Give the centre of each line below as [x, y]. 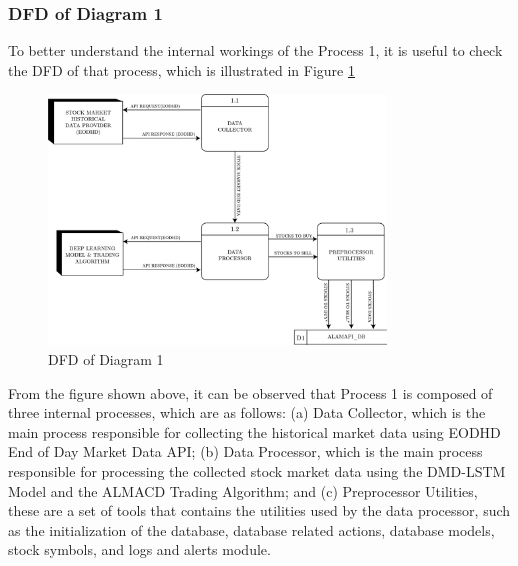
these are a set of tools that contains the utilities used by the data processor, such [259, 510]
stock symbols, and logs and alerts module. [139, 549]
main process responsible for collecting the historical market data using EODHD [254, 431]
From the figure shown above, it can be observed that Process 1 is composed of [250, 392]
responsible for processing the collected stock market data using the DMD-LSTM [257, 471]
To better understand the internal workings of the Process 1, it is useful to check [255, 50]
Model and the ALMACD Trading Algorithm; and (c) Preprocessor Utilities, [243, 490]
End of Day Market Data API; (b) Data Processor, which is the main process [245, 451]
